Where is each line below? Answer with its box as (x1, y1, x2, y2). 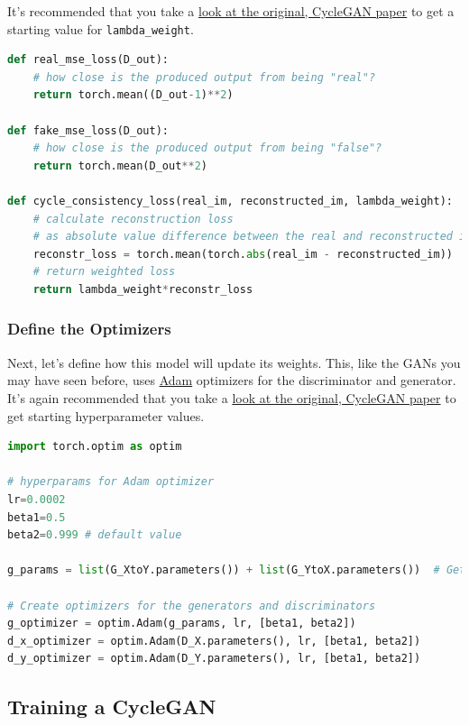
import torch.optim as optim (7, 440, 182, 454)
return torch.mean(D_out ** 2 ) (32, 159, 207, 172)
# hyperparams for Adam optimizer (7, 475, 215, 489)
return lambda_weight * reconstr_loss (32, 282, 253, 296)
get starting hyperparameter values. (7, 406, 205, 425)
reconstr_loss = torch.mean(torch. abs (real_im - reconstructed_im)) (32, 247, 454, 261)
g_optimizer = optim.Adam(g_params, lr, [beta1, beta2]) (7, 617, 356, 630)
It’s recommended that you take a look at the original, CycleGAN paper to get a (7, 2, 455, 20)
